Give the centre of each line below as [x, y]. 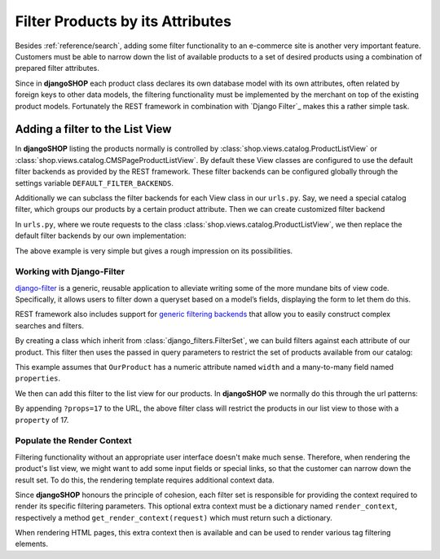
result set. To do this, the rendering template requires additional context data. [145, 480]
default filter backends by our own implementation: [101, 235]
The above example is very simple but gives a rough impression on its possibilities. [154, 251]
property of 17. [42, 420]
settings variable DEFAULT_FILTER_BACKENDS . [95, 183]
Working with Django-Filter [70, 271]
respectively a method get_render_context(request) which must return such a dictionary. [174, 517]
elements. [32, 544]
